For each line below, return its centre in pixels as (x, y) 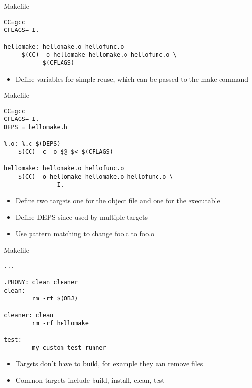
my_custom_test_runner (69, 348)
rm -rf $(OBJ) (55, 299)
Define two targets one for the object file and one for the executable (118, 200)
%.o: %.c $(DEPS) (32, 144)
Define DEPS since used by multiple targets (82, 217)
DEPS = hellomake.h (36, 128)
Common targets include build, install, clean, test (90, 380)
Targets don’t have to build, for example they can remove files (109, 363)
